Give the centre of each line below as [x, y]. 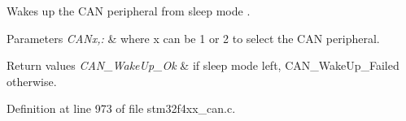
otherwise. [32, 81]
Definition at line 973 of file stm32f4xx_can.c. [121, 108]
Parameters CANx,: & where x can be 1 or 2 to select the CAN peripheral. [193, 38]
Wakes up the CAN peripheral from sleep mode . [129, 11]
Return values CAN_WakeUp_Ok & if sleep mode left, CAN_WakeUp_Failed [203, 65]
